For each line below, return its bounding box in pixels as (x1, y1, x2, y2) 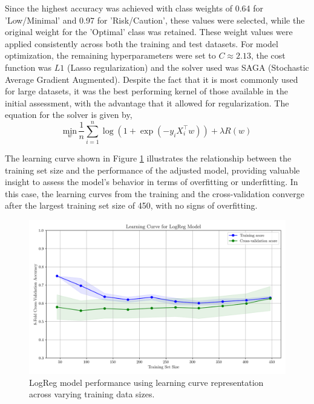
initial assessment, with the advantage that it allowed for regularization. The (5, 96, 289, 109)
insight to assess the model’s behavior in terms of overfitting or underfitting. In (5, 175, 298, 188)
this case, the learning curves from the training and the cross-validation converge (5, 187, 304, 200)
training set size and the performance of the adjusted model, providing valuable (5, 163, 300, 176)
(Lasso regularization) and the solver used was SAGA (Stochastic (67, 60, 309, 73)
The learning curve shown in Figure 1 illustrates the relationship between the (5, 152, 292, 165)
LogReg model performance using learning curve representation (29, 376, 264, 388)
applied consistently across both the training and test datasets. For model (5, 37, 278, 50)
